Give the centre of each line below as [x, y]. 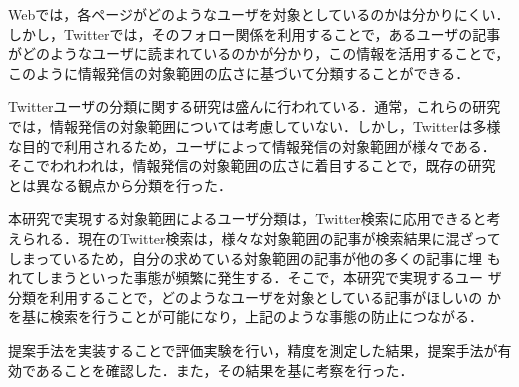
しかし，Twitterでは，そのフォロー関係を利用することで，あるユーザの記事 [254, 33]
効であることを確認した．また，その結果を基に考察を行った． [211, 369]
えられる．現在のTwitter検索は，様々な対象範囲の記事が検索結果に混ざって [254, 237]
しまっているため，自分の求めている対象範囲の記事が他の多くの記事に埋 [245, 257]
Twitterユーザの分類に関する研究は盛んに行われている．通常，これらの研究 [254, 106]
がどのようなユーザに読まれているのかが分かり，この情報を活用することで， [259, 53]
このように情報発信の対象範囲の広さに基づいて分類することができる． [239, 72]
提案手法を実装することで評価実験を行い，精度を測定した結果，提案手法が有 [260, 349]
